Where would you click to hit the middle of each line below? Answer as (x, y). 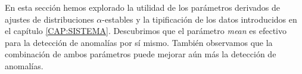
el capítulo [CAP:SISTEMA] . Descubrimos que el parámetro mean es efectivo (146, 31)
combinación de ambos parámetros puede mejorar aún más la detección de (141, 54)
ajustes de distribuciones (49, 19)
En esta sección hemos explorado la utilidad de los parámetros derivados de (143, 7)
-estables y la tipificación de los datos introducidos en (200, 19)
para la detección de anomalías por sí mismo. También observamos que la (139, 42)
